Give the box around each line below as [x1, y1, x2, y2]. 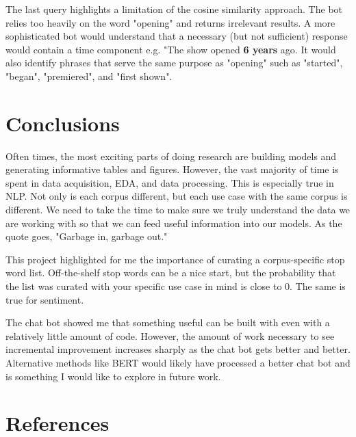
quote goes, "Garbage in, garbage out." [5, 229, 168, 243]
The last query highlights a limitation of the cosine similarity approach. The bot [5, 2, 342, 16]
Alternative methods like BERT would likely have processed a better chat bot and [5, 356, 351, 369]
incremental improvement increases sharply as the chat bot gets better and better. [5, 342, 351, 356]
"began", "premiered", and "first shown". [5, 68, 173, 83]
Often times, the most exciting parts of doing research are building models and [5, 148, 337, 163]
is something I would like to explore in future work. [5, 369, 221, 383]
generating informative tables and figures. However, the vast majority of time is [5, 162, 339, 176]
